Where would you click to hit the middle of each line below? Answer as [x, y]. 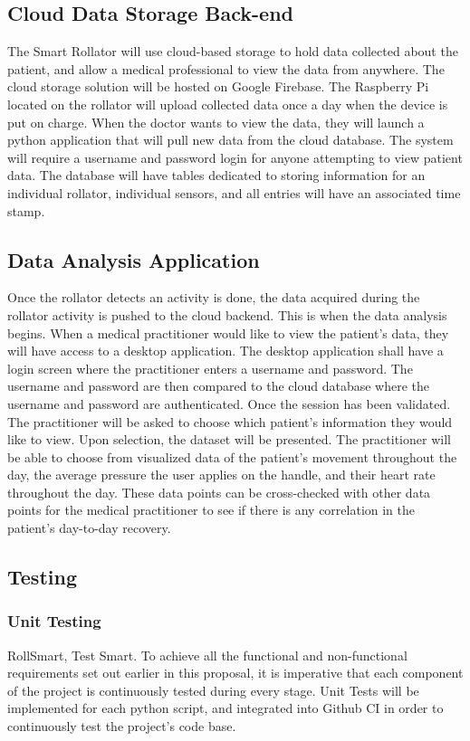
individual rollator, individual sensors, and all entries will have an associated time [234, 192]
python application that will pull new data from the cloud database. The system [230, 140]
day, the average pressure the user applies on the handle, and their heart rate [221, 475]
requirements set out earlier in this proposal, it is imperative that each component [235, 673]
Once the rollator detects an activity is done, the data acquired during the [214, 297]
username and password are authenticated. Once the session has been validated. [229, 403]
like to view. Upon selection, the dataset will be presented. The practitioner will [229, 439]
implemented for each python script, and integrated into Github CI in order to [225, 708]
